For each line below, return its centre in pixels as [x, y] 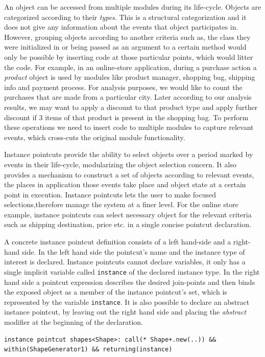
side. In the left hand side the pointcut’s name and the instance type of [134, 251]
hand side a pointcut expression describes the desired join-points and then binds [130, 282]
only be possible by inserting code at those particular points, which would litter [129, 57]
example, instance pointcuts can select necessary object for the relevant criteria [128, 214]
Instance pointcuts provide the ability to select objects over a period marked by [129, 154]
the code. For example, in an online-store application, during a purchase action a [130, 67]
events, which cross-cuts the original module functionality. [95, 137]
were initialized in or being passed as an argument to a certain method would [125, 47]
